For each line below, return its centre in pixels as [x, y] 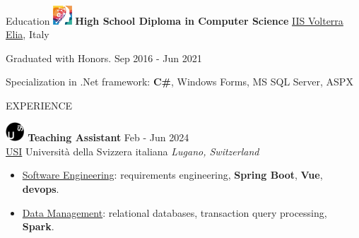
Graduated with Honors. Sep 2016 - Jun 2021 [104, 58]
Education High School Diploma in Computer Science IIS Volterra [175, 20]
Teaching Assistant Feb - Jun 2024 [108, 137]
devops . [41, 188]
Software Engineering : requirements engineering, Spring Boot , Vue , [172, 175]
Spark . [38, 226]
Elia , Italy [28, 34]
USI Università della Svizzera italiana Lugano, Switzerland [133, 151]
